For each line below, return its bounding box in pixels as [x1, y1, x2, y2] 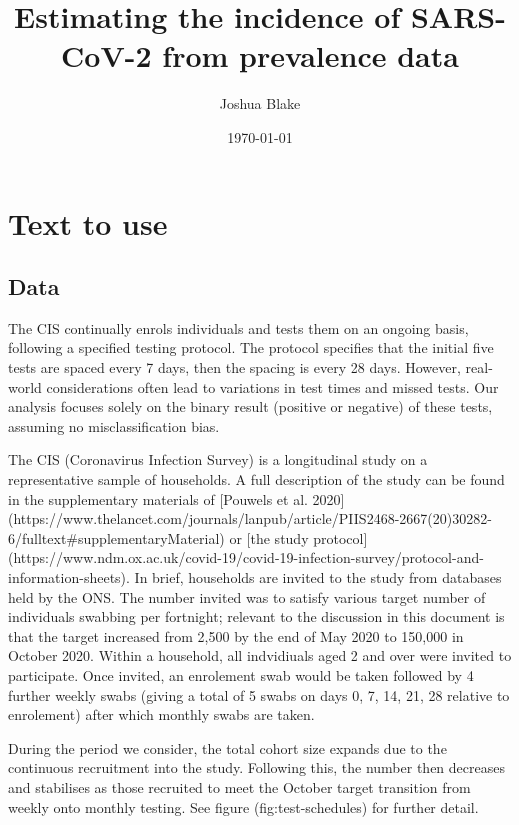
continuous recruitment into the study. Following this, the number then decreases [8, 757, 505, 778]
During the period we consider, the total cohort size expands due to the [8, 737, 447, 758]
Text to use [8, 202, 168, 243]
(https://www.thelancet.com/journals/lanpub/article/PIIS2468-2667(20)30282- [8, 508, 492, 529]
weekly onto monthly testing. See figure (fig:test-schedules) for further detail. [8, 796, 479, 817]
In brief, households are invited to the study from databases [134, 567, 502, 588]
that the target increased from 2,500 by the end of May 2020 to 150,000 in [8, 625, 464, 646]
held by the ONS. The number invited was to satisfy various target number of [8, 586, 486, 607]
